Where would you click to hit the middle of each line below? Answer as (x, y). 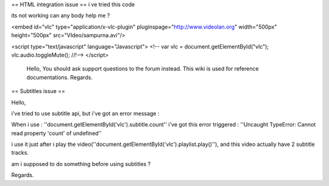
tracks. (20, 153)
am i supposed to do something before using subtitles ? (81, 164)
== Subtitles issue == (38, 91)
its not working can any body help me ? (61, 16)
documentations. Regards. (59, 77)
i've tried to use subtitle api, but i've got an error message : (85, 113)
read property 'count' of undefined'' (57, 133)
